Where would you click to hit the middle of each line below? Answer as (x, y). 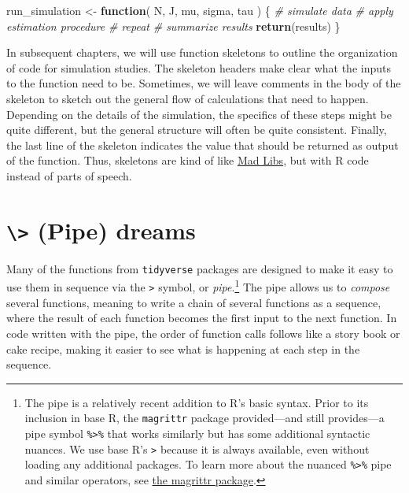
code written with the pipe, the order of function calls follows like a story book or (203, 333)
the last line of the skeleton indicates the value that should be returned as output (203, 145)
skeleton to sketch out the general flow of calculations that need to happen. (188, 98)
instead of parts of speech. (69, 175)
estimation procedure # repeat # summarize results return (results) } (173, 26)
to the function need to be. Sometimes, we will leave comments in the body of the (204, 83)
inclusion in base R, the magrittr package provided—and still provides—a (204, 418)
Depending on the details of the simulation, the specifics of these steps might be (199, 114)
